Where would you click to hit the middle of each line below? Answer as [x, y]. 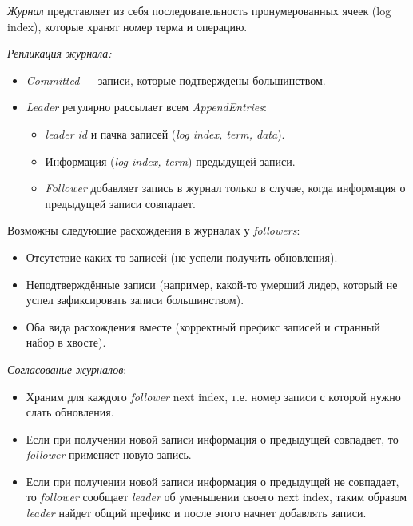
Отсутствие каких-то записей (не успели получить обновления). [182, 257]
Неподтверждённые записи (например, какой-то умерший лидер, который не [212, 284]
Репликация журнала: [60, 53]
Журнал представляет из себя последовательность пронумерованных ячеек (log [199, 10]
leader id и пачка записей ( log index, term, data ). [165, 133]
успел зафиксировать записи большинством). [135, 300]
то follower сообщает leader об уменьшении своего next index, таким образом [216, 497]
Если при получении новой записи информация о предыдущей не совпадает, [212, 481]
